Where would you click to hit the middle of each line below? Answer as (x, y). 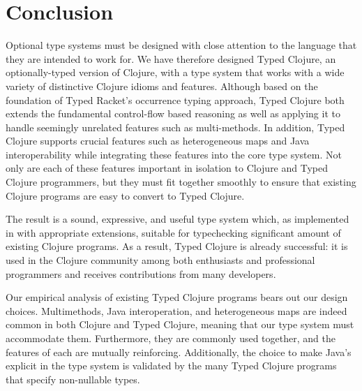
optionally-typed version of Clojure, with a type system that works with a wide (175, 72)
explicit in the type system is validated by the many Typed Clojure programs (171, 366)
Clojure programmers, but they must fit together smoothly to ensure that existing (181, 182)
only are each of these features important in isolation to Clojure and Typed (167, 168)
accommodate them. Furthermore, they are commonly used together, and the (171, 338)
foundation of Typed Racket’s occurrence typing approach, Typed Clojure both (175, 99)
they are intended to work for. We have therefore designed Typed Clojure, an (171, 58)
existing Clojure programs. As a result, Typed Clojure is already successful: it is (177, 246)
